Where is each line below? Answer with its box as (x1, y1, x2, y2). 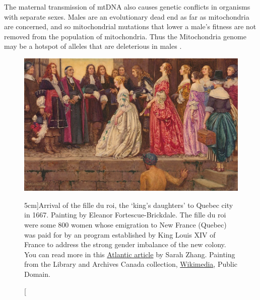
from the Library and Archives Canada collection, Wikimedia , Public (24, 259, 237, 269)
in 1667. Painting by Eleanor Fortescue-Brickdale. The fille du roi (24, 209, 226, 220)
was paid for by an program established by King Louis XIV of (24, 229, 216, 240)
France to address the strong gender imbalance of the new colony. (24, 239, 226, 250)
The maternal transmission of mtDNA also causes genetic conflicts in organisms (4, 2, 250, 12)
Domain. (24, 269, 50, 279)
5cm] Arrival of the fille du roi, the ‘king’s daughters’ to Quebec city (24, 199, 233, 210)
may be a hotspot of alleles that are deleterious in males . (4, 41, 182, 51)
